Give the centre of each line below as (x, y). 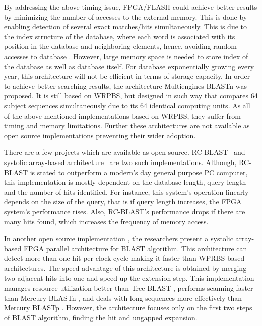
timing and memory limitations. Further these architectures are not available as (127, 125)
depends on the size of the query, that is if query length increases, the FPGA (123, 202)
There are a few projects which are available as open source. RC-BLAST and (125, 152)
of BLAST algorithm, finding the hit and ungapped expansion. (101, 317)
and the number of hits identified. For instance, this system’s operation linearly (126, 192)
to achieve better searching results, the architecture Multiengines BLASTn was (125, 86)
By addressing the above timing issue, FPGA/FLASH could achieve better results (131, 7)
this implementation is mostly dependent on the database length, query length (125, 182)
